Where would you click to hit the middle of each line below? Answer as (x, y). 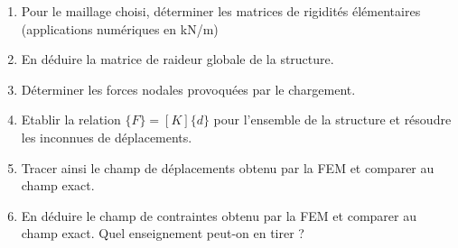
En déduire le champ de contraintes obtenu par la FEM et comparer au (219, 215)
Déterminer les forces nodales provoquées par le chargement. (188, 89)
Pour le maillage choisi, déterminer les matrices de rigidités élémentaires (221, 11)
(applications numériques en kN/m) (120, 28)
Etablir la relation (71, 119)
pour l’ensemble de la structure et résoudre (332, 119)
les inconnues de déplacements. (107, 137)
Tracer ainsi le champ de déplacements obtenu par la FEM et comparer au (228, 167)
